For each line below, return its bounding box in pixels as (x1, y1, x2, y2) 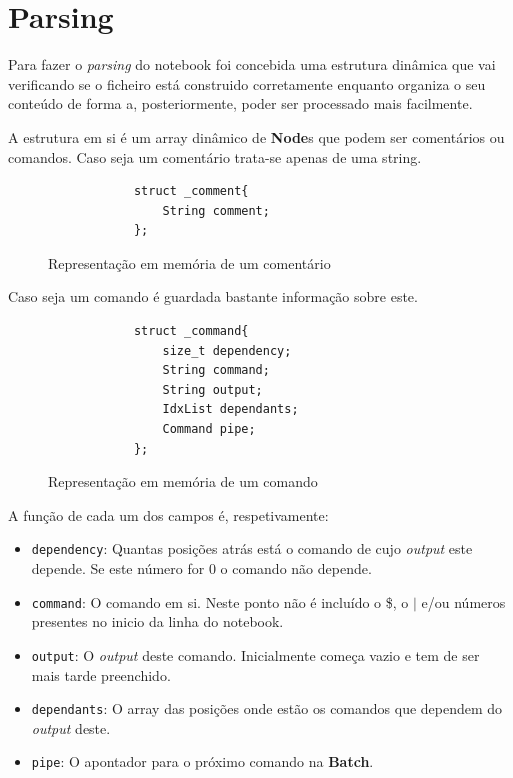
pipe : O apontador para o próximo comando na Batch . (31, 751, 374, 772)
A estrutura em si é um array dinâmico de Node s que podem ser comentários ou (8, 126, 505, 147)
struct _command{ (133, 324, 249, 339)
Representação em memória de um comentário (48, 252, 331, 273)
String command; (162, 363, 270, 378)
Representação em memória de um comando (48, 471, 318, 492)
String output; (162, 382, 263, 397)
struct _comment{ (133, 184, 249, 199)
